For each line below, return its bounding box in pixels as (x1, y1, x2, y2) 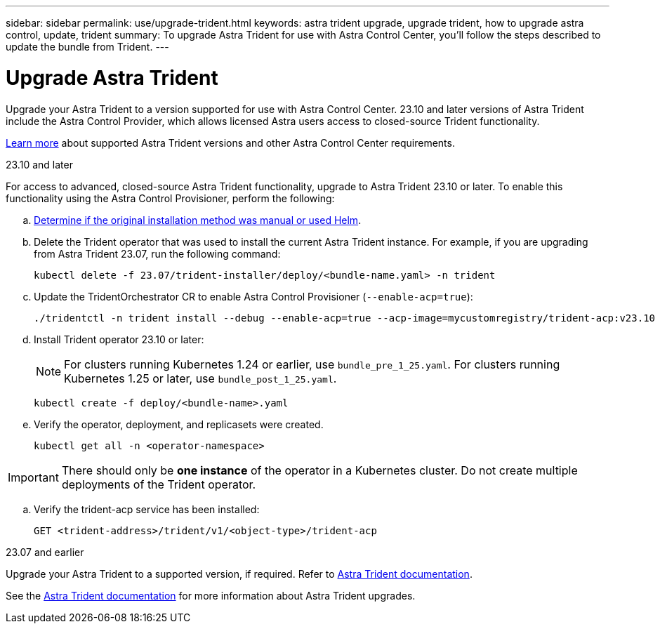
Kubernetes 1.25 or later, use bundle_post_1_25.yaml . (64, 371, 337, 385)
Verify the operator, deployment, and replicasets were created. (34, 418, 324, 430)
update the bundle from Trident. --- (6, 41, 169, 53)
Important (8, 470, 59, 484)
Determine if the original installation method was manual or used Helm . (34, 213, 362, 226)
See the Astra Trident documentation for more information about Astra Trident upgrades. (6, 589, 416, 602)
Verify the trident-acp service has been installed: (34, 503, 260, 515)
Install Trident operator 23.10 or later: (34, 333, 204, 345)
